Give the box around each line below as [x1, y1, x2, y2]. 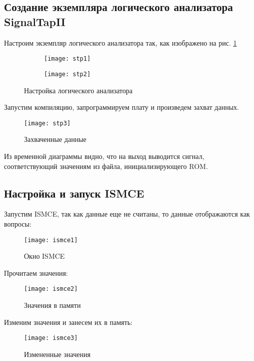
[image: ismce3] [24, 334, 78, 342]
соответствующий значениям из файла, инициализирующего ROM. [4, 160, 208, 171]
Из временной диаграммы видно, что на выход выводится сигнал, [4, 150, 204, 161]
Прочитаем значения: [4, 267, 68, 278]
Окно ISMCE [24, 251, 65, 261]
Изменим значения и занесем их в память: [4, 316, 132, 327]
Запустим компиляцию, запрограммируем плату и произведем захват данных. [4, 102, 239, 112]
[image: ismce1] [24, 236, 78, 244]
